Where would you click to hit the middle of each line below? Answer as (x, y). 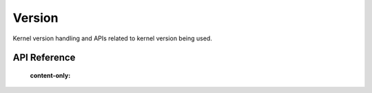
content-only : (50, 75)
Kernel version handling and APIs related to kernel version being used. (113, 38)
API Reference (44, 58)
